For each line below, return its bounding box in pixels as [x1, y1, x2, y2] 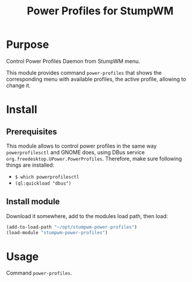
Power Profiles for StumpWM [26, 4, 174, 18]
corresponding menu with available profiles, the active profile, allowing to [6, 75, 187, 82]
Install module [6, 197, 60, 207]
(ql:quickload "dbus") [14, 180, 72, 186]
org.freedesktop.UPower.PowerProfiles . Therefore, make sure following [6, 155, 182, 162]
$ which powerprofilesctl [14, 174, 79, 180]
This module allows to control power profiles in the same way [6, 142, 157, 149]
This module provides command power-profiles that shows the [6, 69, 162, 76]
